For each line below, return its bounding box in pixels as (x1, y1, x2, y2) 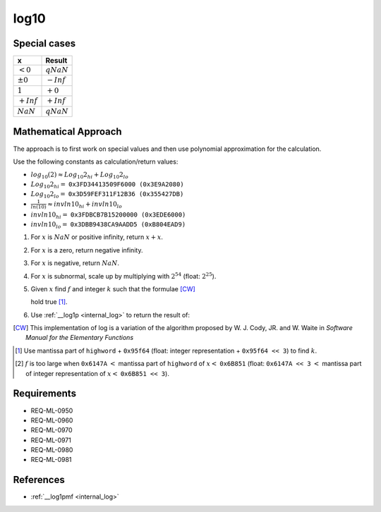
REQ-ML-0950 (30, 406, 73, 415)
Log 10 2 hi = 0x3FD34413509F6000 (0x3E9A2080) (30, 181, 184, 190)
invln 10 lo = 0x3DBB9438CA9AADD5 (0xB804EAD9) (30, 220, 186, 230)
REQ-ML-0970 (30, 426, 73, 434)
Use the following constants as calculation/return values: (13, 157, 179, 166)
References (13, 474, 65, 486)
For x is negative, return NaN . (30, 259, 120, 267)
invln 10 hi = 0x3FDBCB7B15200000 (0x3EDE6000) (30, 210, 186, 220)
